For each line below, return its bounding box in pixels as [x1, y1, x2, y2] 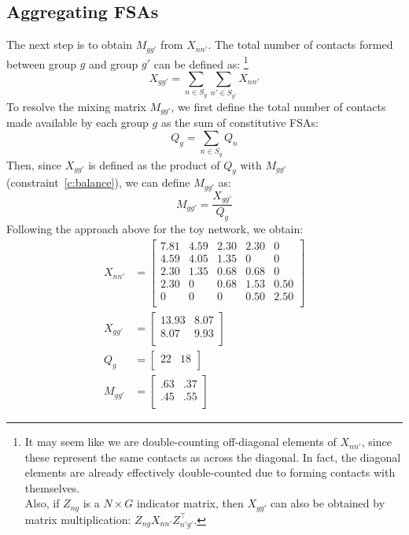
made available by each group [6, 114, 149, 131]
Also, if [24, 495, 60, 511]
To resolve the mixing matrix [6, 98, 146, 114]
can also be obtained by [270, 495, 385, 511]
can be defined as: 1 [153, 53, 249, 72]
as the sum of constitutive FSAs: [160, 114, 319, 131]
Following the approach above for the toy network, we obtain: [6, 221, 304, 237]
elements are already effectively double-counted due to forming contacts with [24, 464, 396, 481]
